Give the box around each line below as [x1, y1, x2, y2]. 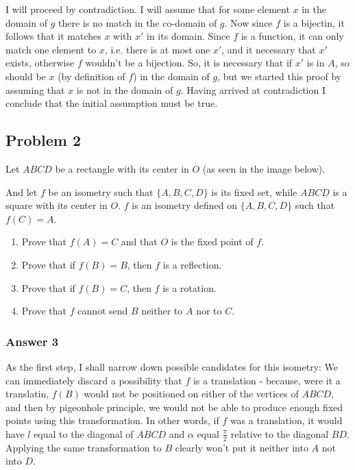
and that [121, 234, 158, 249]
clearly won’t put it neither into [175, 440, 308, 454]
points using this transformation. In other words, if [5, 413, 219, 428]
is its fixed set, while [211, 184, 297, 199]
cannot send [77, 304, 128, 318]
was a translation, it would [230, 413, 343, 428]
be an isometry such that [48, 184, 154, 199]
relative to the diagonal [230, 426, 329, 441]
